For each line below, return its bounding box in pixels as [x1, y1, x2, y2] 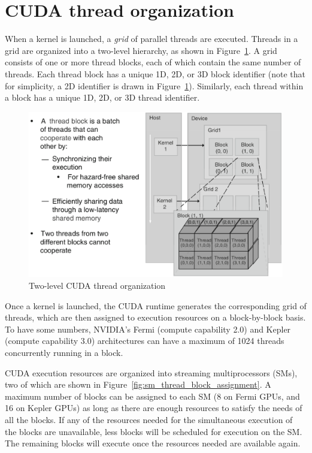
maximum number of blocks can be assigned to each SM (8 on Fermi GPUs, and [5, 389, 300, 402]
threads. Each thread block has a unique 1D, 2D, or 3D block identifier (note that [5, 67, 306, 80]
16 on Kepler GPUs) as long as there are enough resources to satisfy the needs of [5, 401, 302, 414]
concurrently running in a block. [5, 346, 123, 359]
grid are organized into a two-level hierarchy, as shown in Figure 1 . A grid [5, 44, 277, 56]
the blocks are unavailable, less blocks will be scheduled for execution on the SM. [5, 425, 302, 437]
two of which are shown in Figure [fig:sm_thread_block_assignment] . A [5, 378, 271, 391]
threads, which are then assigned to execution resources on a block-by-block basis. [5, 311, 306, 324]
